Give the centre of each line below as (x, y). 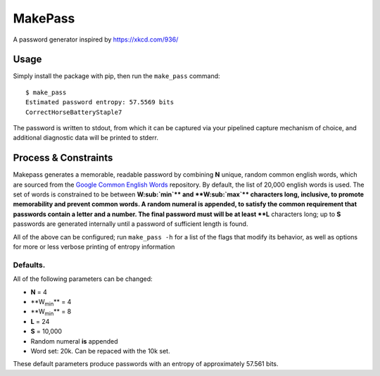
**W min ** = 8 (51, 312)
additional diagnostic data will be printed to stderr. (85, 138)
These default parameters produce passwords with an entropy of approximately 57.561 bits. (146, 364)
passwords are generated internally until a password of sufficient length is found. (131, 224)
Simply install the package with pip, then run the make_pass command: (117, 76)
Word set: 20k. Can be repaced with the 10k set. (100, 351)
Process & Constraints (63, 158)
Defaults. (29, 265)
